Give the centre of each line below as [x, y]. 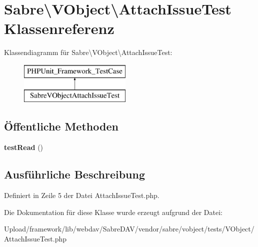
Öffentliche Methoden [61, 126]
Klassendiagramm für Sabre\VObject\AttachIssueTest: [88, 52]
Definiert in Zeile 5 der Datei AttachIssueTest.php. [82, 195]
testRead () [24, 147]
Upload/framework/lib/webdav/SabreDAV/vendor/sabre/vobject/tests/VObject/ [129, 229]
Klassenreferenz [59, 28]
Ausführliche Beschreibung [74, 174]
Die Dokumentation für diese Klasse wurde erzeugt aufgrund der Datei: [113, 212]
